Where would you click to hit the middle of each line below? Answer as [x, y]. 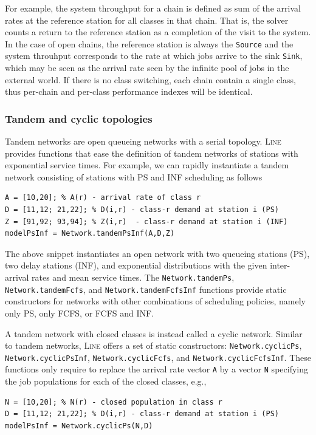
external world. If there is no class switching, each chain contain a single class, [150, 79]
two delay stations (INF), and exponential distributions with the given [136, 265]
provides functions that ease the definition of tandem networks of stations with [152, 153]
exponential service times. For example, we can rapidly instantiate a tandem [147, 165]
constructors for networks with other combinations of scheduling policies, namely [155, 301]
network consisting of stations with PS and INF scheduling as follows [134, 176]
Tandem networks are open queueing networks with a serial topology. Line [143, 141]
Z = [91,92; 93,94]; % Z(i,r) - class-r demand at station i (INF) [146, 221]
